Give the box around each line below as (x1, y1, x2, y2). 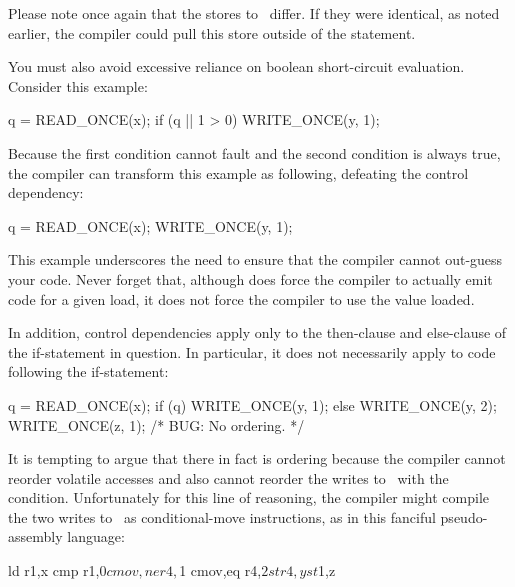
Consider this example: (8, 75, 148, 96)
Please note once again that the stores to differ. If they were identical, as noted (8, 3, 500, 23)
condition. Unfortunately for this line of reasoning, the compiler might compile (8, 487, 490, 508)
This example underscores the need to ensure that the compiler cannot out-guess (8, 249, 503, 270)
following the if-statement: (8, 361, 169, 382)
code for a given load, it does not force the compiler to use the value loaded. (8, 288, 475, 309)
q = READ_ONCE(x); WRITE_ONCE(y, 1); (8, 215, 293, 236)
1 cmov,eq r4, (179, 560, 262, 581)
